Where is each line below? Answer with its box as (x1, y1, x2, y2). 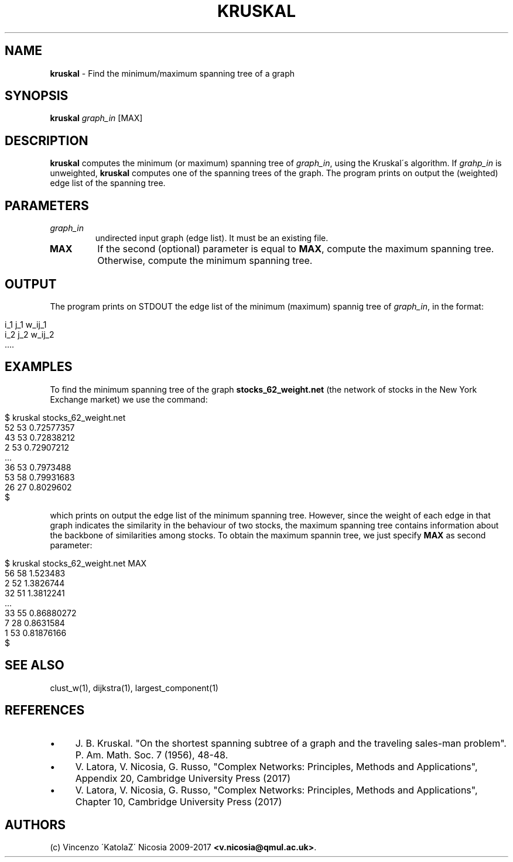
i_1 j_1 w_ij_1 (5, 319, 47, 329)
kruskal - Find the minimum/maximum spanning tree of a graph (50, 68, 295, 78)
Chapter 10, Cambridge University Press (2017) (75, 795, 282, 808)
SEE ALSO (5, 658, 64, 673)
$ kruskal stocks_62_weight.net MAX (5, 558, 147, 568)
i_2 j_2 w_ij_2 (5, 329, 54, 339)
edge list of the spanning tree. (50, 178, 166, 188)
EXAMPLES (5, 359, 73, 375)
